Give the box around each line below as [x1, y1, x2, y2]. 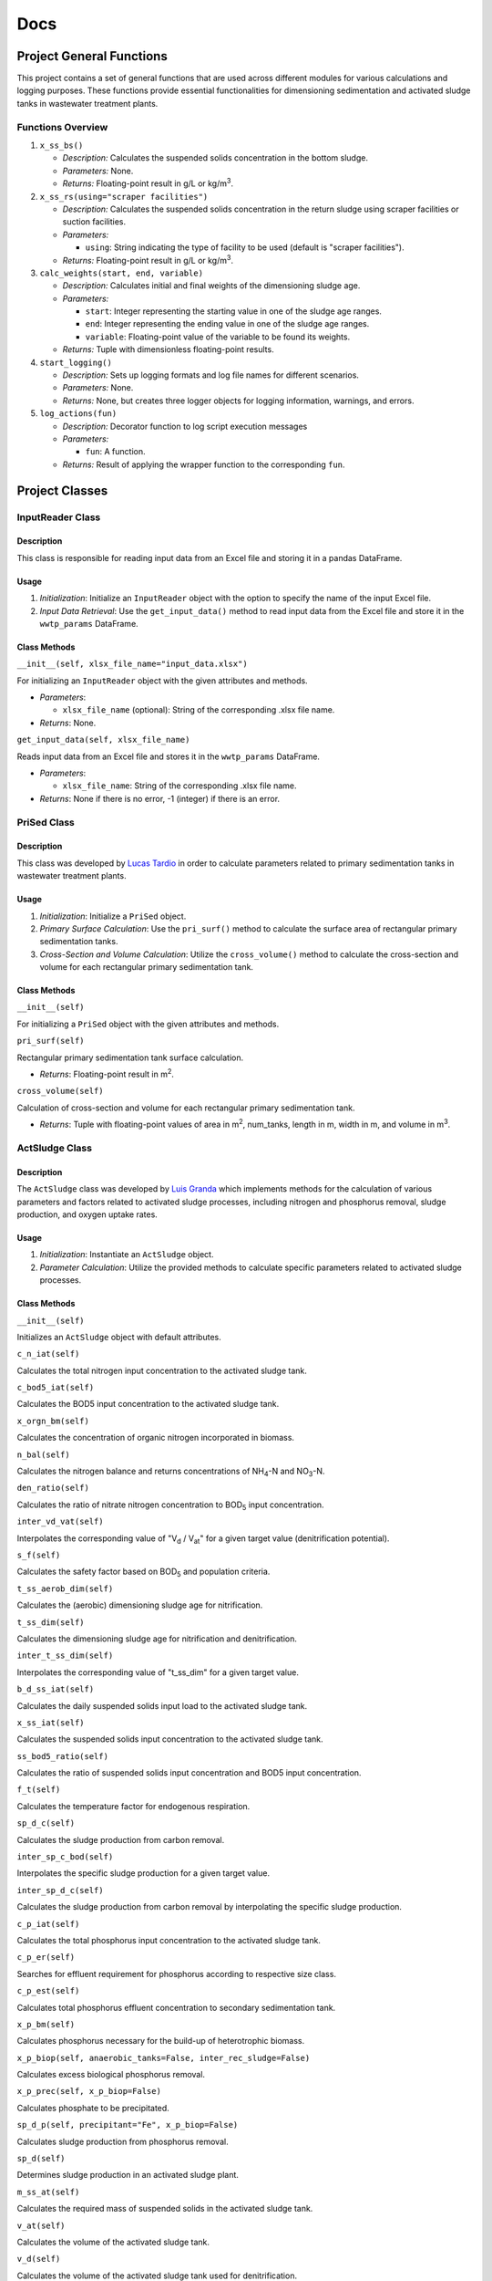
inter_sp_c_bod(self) [16, 1852, 114, 1862]
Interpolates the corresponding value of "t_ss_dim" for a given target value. [16, 1666, 300, 1678]
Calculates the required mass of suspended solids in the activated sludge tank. [16, 2203, 313, 2214]
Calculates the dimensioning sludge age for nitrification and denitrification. [16, 1633, 298, 1644]
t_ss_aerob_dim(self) [16, 1583, 114, 1594]
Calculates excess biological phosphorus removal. [16, 2069, 205, 2080]
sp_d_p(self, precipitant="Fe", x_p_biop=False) [16, 2120, 239, 2130]
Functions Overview [16, 120, 108, 133]
